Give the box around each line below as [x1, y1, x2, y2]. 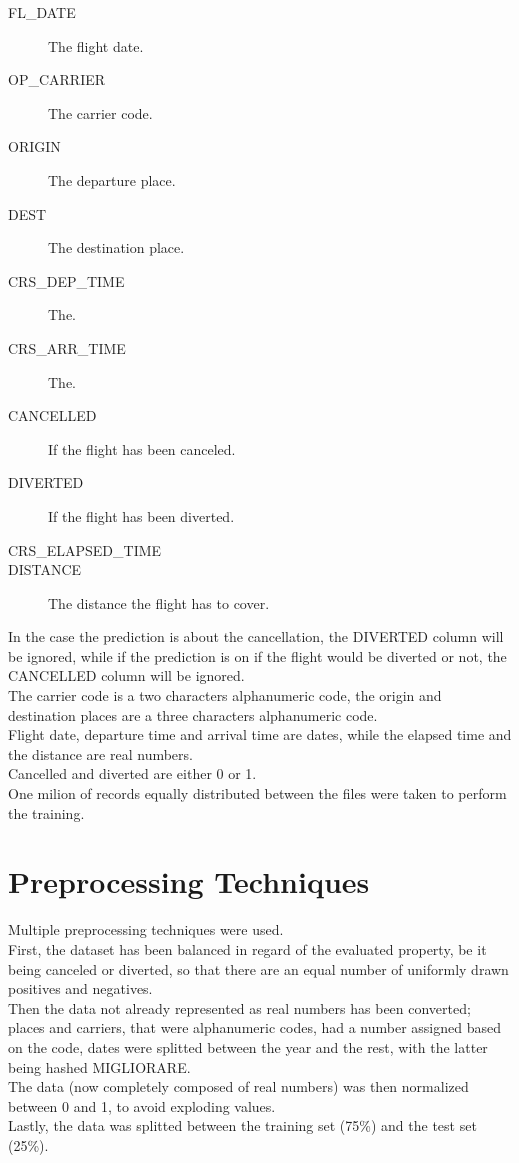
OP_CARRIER [8, 69, 106, 90]
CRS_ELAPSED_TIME [8, 539, 162, 560]
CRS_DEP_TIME [8, 270, 125, 291]
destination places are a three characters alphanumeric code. [8, 704, 378, 725]
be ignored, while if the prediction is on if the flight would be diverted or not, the [8, 645, 507, 666]
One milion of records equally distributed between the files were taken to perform [8, 783, 507, 804]
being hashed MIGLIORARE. [8, 1056, 191, 1077]
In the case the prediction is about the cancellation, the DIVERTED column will [8, 626, 504, 647]
